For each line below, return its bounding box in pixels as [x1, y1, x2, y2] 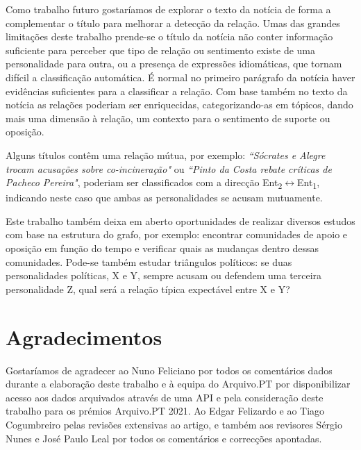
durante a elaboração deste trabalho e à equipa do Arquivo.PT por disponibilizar [6, 376, 351, 391]
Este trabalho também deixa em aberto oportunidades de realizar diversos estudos [6, 213, 355, 228]
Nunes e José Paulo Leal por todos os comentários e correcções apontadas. [6, 431, 322, 445]
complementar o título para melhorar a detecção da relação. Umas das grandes [6, 15, 340, 30]
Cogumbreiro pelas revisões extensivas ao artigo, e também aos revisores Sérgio [6, 417, 342, 431]
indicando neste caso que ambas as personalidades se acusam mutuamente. [6, 190, 323, 205]
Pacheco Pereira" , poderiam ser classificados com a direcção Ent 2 [6, 175, 283, 191]
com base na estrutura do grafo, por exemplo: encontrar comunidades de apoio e [6, 227, 348, 242]
